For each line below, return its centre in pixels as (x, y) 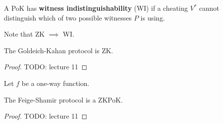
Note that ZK (24, 34)
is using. (153, 17)
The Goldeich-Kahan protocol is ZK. (59, 50)
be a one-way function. (56, 83)
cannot (209, 8)
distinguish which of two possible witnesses (68, 17)
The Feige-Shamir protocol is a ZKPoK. (63, 99)
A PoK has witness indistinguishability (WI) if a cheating (96, 8)
